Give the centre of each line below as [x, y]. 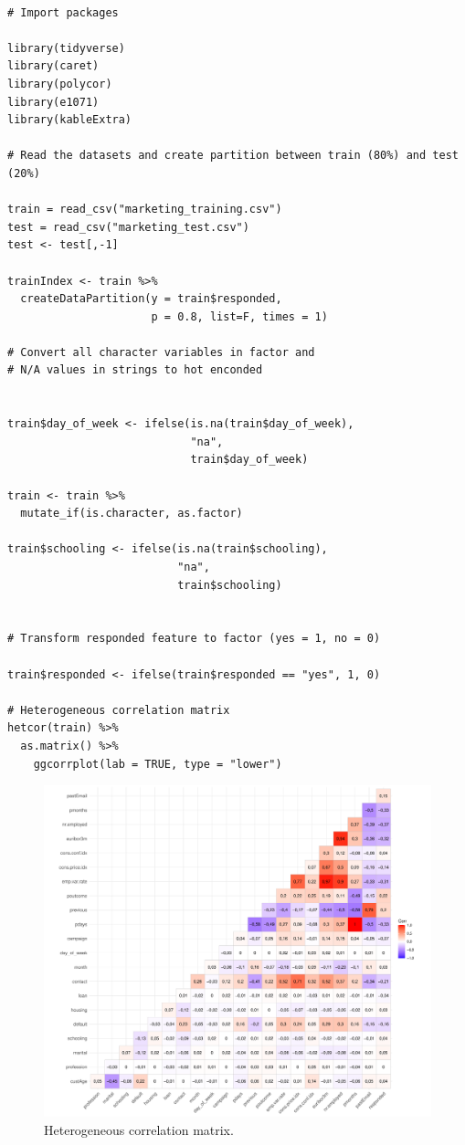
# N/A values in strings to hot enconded [135, 370]
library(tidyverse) [66, 48]
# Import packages [63, 12]
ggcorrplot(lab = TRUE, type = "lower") [158, 764]
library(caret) [53, 66]
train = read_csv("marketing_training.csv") [145, 210]
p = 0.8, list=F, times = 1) [239, 316]
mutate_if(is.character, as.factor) [132, 514]
